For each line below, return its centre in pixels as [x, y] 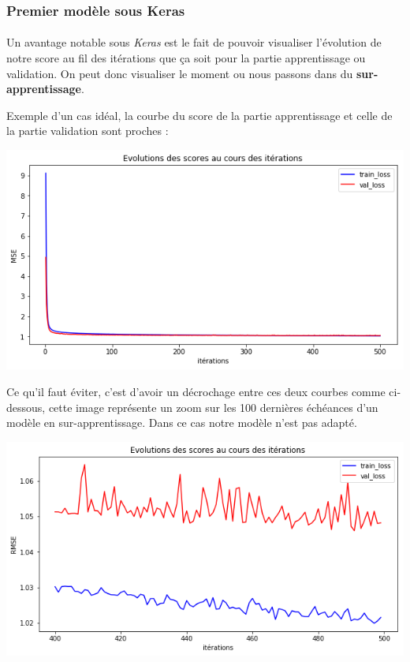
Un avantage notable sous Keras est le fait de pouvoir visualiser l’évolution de [194, 42]
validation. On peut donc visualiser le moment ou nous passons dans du [180, 73]
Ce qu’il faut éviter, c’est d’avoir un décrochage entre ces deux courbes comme [196, 391]
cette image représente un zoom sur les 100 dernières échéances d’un [213, 407]
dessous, [26, 407]
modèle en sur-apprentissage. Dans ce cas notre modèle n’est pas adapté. [182, 423]
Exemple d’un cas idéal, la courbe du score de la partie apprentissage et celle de [199, 115]
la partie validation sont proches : [88, 131]
